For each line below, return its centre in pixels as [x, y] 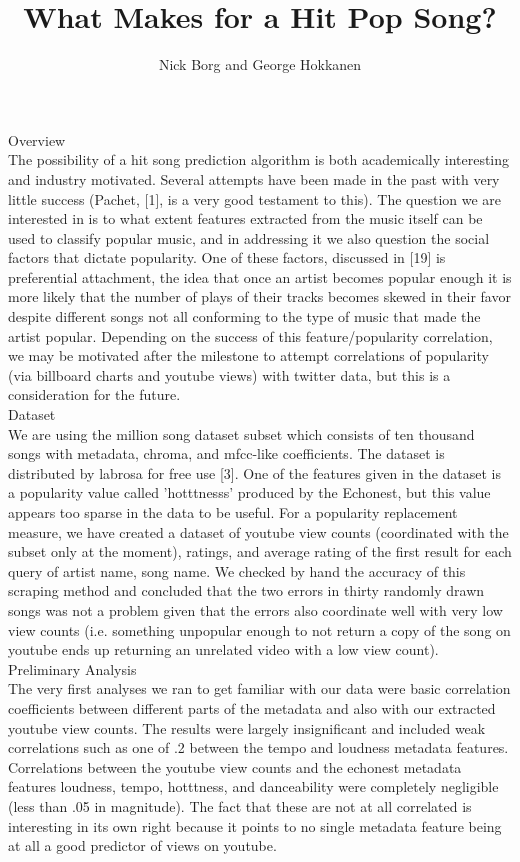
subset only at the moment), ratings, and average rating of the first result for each [260, 551]
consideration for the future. [94, 394]
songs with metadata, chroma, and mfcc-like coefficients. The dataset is [226, 453]
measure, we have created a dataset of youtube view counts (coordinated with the [258, 531]
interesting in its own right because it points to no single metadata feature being [255, 825]
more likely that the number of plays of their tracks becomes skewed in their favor [259, 296]
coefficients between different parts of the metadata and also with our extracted [252, 707]
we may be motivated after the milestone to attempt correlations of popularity [248, 355]
